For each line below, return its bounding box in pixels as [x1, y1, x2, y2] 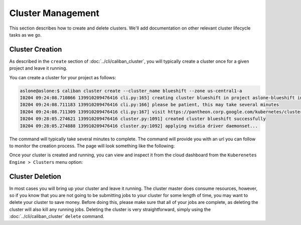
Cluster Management [9, 8, 100, 19]
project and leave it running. [9, 65, 68, 71]
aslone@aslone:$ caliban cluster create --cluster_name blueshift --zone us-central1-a [20, 88, 242, 94]
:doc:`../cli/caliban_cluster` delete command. [9, 213, 105, 219]
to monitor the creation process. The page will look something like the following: [9, 143, 175, 149]
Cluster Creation [9, 45, 62, 54]
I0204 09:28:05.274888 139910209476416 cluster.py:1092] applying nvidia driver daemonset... [20, 123, 258, 129]
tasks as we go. [9, 32, 42, 38]
